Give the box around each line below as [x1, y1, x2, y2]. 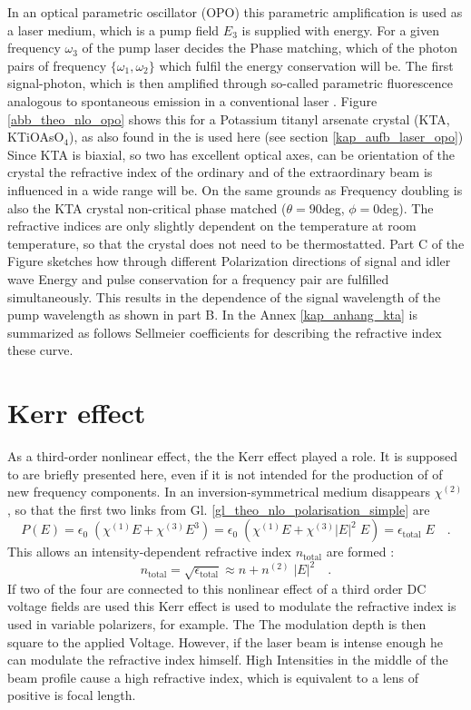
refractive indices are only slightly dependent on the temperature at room [7, 216, 417, 235]
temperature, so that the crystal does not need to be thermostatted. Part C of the [7, 233, 465, 252]
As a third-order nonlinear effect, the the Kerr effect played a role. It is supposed [7, 447, 457, 465]
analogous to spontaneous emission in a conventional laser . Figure [7, 91, 378, 110]
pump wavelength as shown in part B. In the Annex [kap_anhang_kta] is [7, 305, 418, 324]
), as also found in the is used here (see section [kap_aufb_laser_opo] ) [69, 127, 464, 146]
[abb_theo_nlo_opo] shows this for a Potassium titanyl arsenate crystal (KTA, [7, 109, 450, 128]
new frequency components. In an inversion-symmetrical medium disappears [7, 482, 431, 501]
